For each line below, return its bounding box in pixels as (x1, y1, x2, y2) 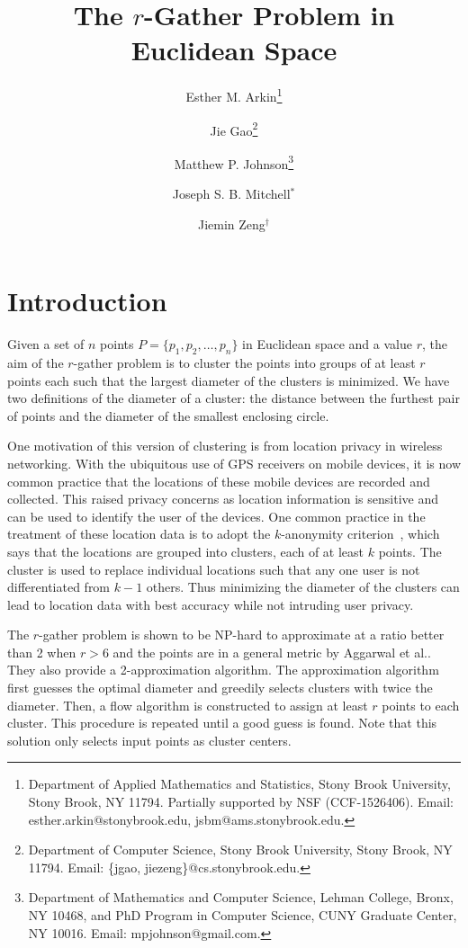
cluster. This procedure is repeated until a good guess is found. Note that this (7, 713, 437, 732)
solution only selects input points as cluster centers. (7, 730, 292, 749)
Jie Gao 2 (210, 118, 258, 139)
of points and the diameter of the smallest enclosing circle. (7, 406, 329, 425)
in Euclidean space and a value (242, 335, 412, 353)
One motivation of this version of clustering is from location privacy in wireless (7, 436, 443, 455)
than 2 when (7, 642, 76, 661)
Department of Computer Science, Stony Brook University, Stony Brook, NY (28, 840, 453, 859)
